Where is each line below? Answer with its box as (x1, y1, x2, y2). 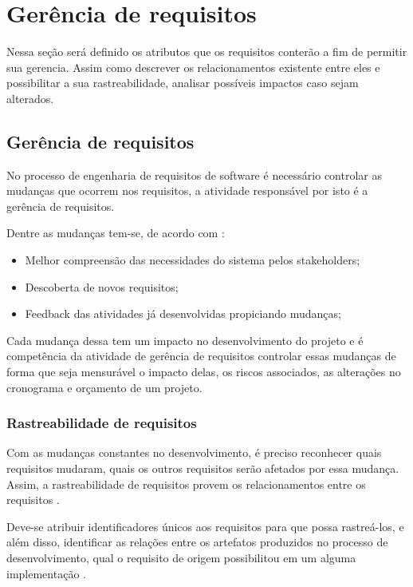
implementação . (6, 565, 86, 581)
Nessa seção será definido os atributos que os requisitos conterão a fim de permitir (6, 43, 407, 60)
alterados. (6, 89, 54, 106)
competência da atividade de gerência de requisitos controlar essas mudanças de (6, 347, 396, 364)
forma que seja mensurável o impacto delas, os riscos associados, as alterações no (6, 363, 401, 380)
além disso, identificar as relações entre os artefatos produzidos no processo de (6, 533, 388, 550)
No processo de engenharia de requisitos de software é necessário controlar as (6, 166, 382, 183)
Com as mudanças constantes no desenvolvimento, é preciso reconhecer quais (6, 444, 382, 461)
